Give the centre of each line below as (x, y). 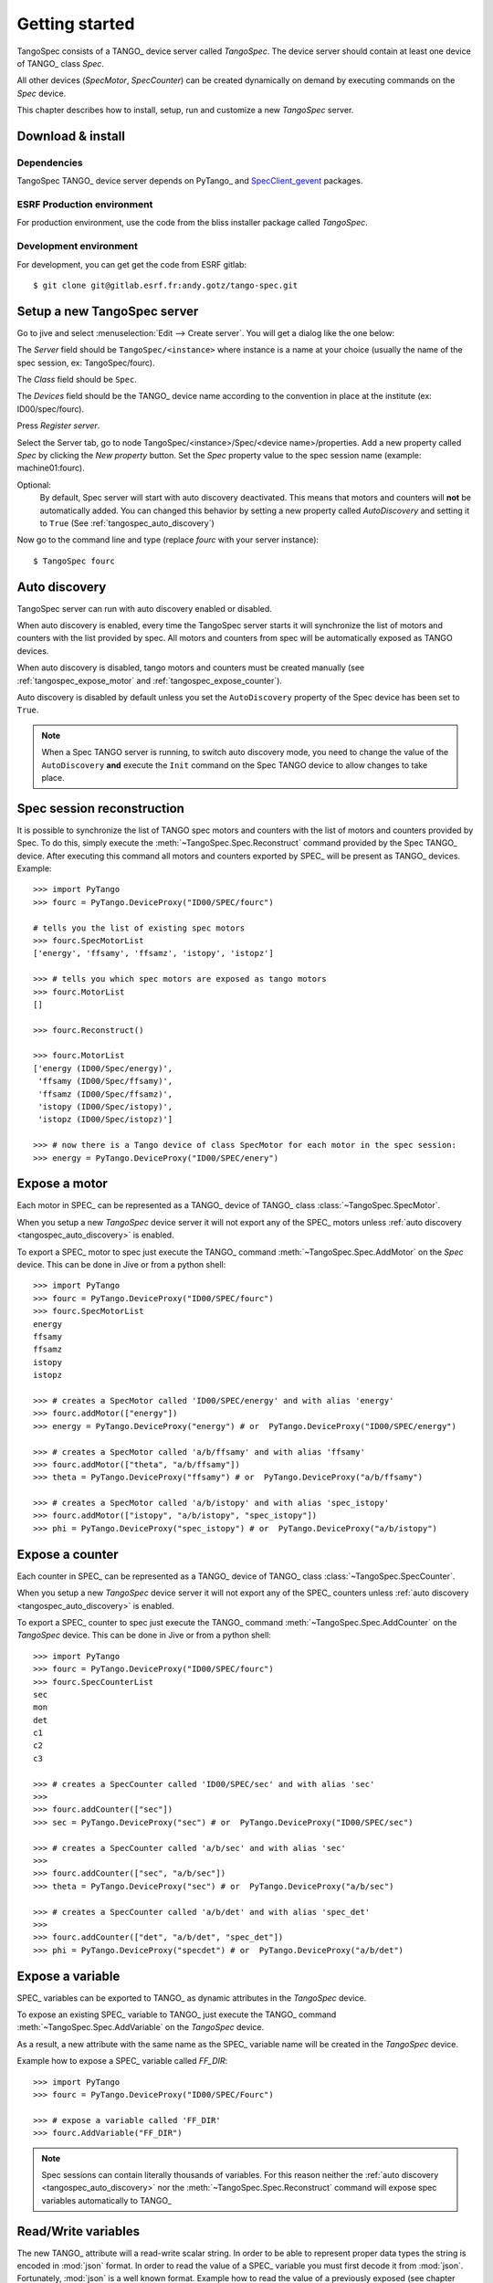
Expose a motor (63, 1184)
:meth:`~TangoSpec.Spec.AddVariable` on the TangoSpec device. (141, 2027)
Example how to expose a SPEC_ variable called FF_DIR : (122, 2061)
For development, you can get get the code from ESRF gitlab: (131, 264)
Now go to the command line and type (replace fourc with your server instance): (168, 540)
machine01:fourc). (51, 468)
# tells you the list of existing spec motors (139, 928)
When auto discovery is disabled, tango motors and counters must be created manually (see (191, 668)
